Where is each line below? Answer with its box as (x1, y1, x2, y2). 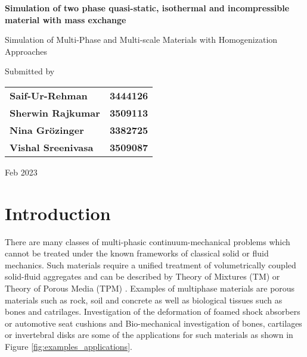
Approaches (5, 45, 47, 57)
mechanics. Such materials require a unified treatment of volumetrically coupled (5, 258, 296, 271)
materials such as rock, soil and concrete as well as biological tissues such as (5, 293, 283, 306)
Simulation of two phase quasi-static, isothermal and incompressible (5, 2, 290, 14)
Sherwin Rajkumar (10, 105, 100, 120)
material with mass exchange (5, 13, 126, 26)
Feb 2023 (5, 165, 38, 178)
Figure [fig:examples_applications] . (5, 340, 132, 353)
